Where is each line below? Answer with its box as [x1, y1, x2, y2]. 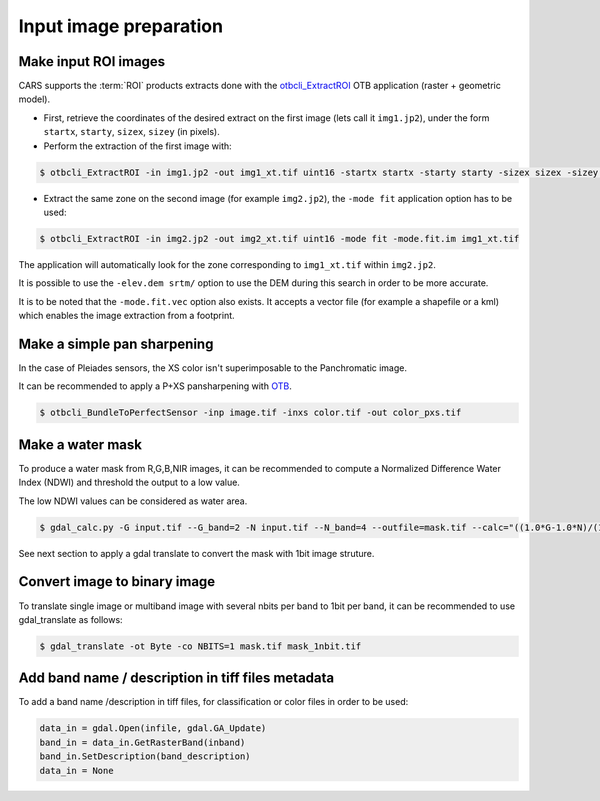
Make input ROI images [18, 53, 166, 70]
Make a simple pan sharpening [18, 335, 214, 352]
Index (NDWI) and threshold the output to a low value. [18, 476, 240, 489]
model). [18, 93, 50, 105]
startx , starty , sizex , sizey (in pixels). [43, 126, 220, 138]
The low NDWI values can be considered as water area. [18, 495, 248, 507]
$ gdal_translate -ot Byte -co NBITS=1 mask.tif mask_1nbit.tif [39, 640, 362, 652]
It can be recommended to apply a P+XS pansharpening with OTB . [18, 380, 292, 392]
